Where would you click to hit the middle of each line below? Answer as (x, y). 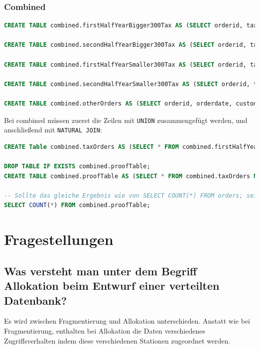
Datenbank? (36, 300)
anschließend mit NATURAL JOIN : (53, 130)
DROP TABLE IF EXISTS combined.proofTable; (77, 167)
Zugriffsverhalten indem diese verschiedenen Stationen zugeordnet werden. (117, 340)
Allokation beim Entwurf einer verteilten (112, 286)
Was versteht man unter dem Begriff (101, 271)
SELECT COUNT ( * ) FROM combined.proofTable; (77, 205)
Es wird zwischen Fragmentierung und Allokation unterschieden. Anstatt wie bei (127, 321)
